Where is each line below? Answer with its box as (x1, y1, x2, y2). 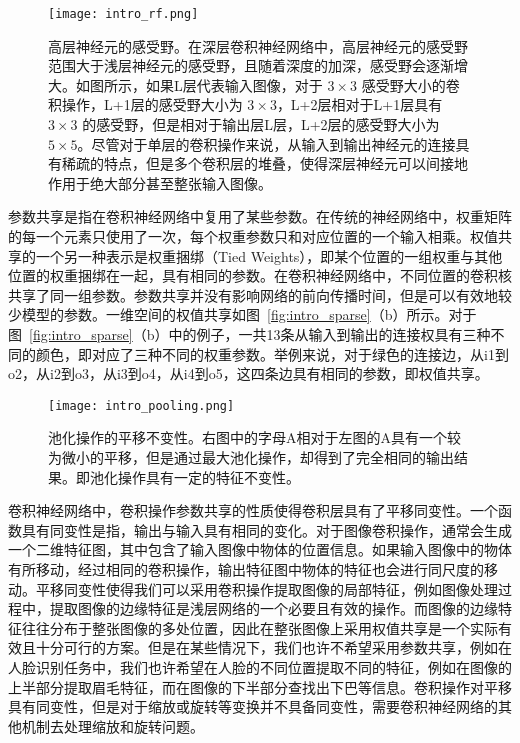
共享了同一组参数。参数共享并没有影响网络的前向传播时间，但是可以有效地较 (8, 284, 512, 305)
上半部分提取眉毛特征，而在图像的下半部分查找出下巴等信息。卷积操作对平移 (8, 676, 512, 697)
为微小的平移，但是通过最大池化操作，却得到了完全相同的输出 (48, 447, 454, 467)
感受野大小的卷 (361, 74, 460, 95)
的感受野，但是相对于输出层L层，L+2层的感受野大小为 (82, 114, 440, 135)
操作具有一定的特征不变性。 (117, 466, 300, 487)
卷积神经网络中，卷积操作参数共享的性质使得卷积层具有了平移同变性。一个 (8, 500, 498, 521)
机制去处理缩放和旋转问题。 (21, 715, 204, 736)
